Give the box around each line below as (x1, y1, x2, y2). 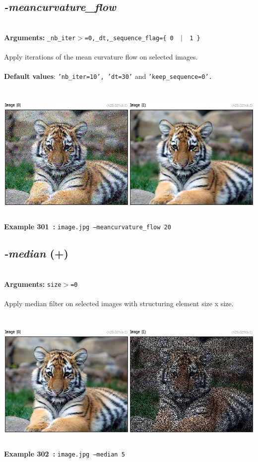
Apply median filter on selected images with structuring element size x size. (4, 298, 234, 308)
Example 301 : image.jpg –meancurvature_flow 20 (4, 221, 171, 232)
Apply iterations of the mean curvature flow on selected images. (4, 52, 198, 62)
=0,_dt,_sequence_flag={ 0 (84, 34, 174, 42)
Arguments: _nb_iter (4, 32, 76, 42)
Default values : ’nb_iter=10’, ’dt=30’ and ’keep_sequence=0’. (4, 71, 212, 81)
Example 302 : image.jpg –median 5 (4, 448, 125, 459)
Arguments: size (4, 278, 62, 289)
